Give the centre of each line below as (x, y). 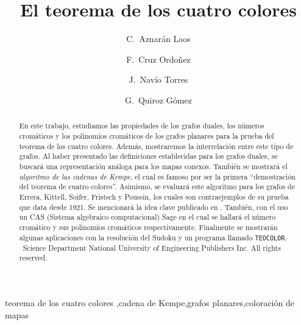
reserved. (33, 258)
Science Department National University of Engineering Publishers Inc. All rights (152, 247)
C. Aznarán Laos (158, 39)
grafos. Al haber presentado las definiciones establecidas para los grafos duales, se (148, 156)
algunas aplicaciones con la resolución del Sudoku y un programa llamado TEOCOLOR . (153, 237)
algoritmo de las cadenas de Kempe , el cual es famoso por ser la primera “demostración (157, 176)
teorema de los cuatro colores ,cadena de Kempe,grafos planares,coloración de (150, 302)
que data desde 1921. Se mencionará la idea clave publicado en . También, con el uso (154, 207)
